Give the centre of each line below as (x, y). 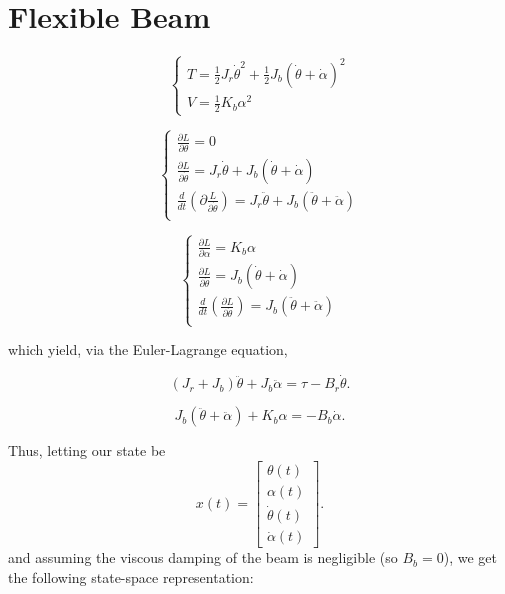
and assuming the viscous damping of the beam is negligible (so (203, 557)
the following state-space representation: (131, 576)
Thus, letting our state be (87, 450)
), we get (470, 557)
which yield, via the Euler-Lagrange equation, (148, 349)
